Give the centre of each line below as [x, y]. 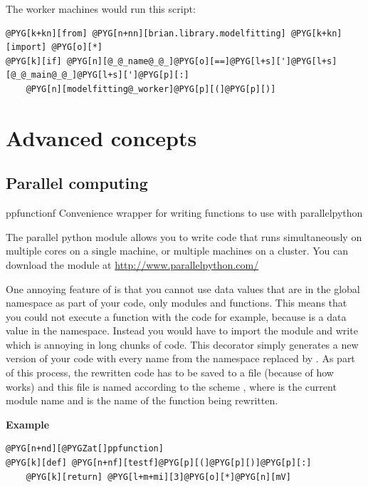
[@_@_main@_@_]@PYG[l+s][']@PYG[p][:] [98, 75]
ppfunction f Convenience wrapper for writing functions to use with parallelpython [184, 213]
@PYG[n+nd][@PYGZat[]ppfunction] [85, 449]
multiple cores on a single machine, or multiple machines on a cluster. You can [177, 251]
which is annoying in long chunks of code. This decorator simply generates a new [182, 344]
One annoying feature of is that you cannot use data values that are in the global [183, 288]
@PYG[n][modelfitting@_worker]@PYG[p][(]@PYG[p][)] [151, 89]
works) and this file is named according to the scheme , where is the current [171, 386]
